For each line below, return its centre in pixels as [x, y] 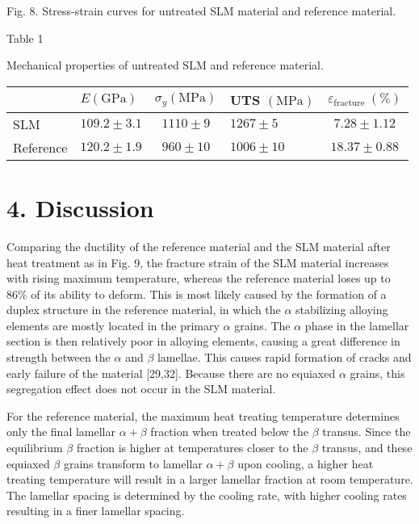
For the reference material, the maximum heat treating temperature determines [203, 415]
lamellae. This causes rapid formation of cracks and [284, 357]
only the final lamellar [61, 432]
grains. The [262, 325]
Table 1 [25, 38]
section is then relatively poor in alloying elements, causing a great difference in [203, 341]
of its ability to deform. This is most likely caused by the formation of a [209, 293]
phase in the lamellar [357, 325]
